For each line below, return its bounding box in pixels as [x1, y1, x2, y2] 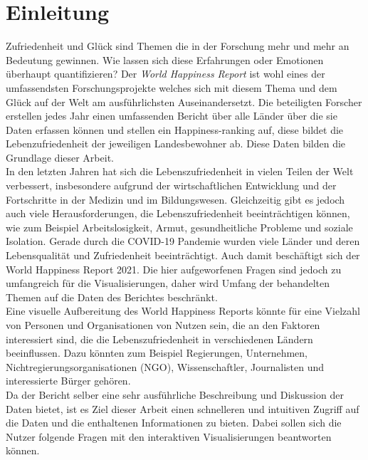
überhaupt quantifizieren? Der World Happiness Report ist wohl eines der [6, 66, 325, 81]
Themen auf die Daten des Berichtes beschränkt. [6, 289, 218, 304]
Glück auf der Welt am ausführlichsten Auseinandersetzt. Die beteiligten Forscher [6, 94, 362, 109]
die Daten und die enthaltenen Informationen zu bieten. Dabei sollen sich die [6, 415, 342, 430]
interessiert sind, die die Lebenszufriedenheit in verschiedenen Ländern [6, 331, 313, 346]
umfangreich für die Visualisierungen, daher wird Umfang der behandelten [6, 276, 330, 291]
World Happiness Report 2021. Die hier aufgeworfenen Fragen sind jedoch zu [6, 261, 342, 276]
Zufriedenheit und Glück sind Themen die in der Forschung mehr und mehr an [6, 38, 349, 53]
